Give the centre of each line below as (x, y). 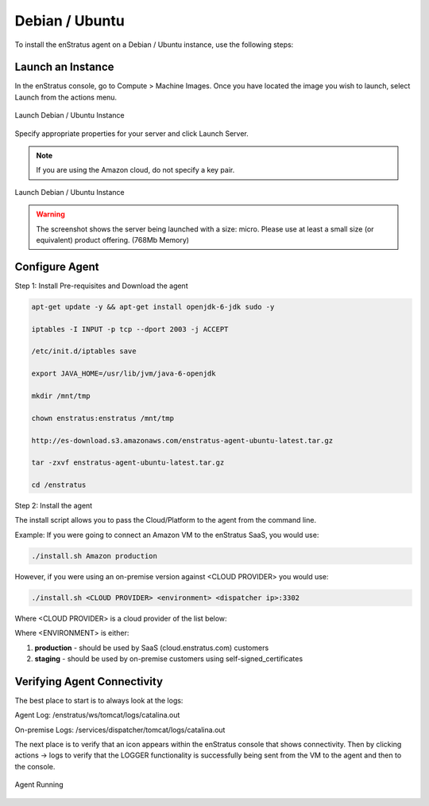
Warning (50, 214)
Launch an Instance (64, 67)
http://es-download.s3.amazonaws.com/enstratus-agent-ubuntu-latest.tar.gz (182, 440)
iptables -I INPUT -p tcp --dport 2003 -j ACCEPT (130, 329)
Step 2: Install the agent (54, 506)
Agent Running (39, 785)
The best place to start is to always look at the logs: (99, 700)
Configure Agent (57, 267)
